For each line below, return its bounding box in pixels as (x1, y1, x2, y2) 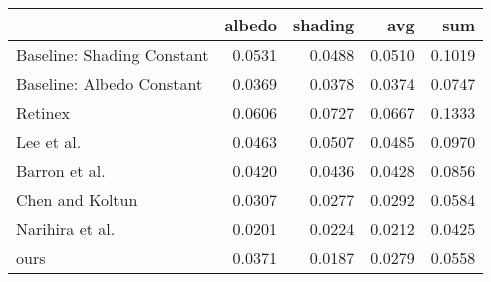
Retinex (16, 101, 71, 124)
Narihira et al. (16, 217, 116, 240)
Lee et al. (16, 130, 82, 153)
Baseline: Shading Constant (16, 43, 209, 66)
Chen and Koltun (16, 188, 138, 211)
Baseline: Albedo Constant (16, 72, 203, 95)
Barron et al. (16, 159, 106, 182)
